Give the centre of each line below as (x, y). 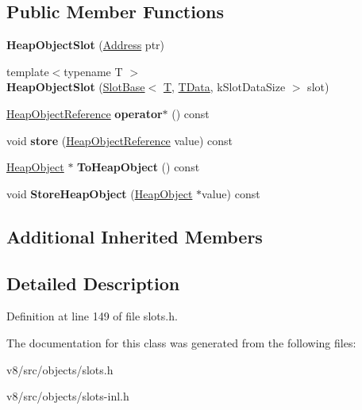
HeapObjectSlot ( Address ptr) (86, 45)
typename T (93, 71)
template (28, 71)
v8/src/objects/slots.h (60, 369)
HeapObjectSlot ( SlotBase (76, 87)
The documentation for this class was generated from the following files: (181, 342)
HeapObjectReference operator (85, 113)
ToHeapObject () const (139, 167)
